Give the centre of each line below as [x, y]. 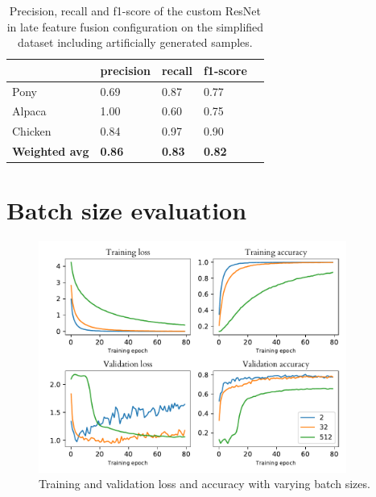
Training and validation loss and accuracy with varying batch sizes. [205, 484]
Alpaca [29, 111]
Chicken [32, 131]
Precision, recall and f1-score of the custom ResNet [135, 10]
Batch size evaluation [127, 210]
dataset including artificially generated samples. [135, 42]
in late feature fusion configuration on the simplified [135, 26]
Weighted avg [51, 151]
